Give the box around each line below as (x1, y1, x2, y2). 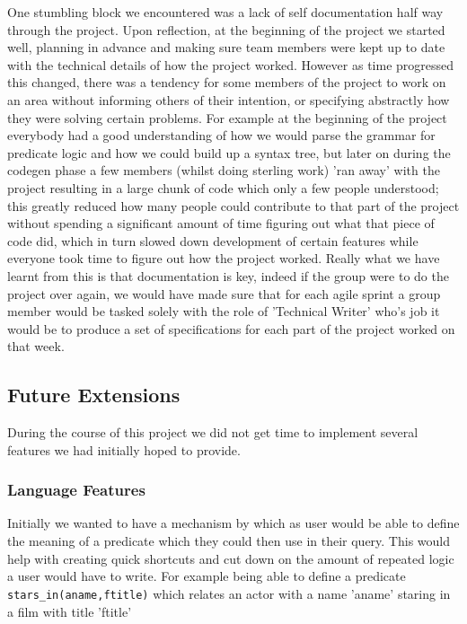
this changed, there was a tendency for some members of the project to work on (7, 73, 446, 92)
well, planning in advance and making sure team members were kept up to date (7, 38, 445, 57)
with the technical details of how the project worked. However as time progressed (7, 55, 454, 74)
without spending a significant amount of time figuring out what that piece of (7, 214, 435, 233)
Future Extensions (7, 381, 181, 409)
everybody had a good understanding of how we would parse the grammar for (7, 126, 436, 145)
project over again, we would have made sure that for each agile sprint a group (7, 284, 441, 303)
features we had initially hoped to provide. (7, 440, 241, 459)
